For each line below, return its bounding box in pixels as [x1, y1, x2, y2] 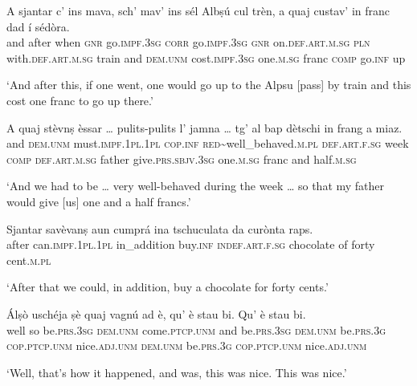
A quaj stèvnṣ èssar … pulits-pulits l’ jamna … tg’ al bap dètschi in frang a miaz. [6, 119, 403, 136]
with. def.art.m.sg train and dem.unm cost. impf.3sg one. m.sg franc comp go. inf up [6, 49, 406, 66]
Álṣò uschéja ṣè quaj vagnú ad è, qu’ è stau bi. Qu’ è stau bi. [6, 305, 306, 322]
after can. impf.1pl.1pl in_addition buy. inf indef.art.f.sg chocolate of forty [6, 236, 375, 253]
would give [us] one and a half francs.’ [6, 193, 191, 209]
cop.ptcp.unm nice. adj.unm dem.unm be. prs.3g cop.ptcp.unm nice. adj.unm [6, 337, 367, 354]
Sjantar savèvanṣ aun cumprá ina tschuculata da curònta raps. [6, 220, 313, 237]
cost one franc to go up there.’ [6, 91, 153, 108]
